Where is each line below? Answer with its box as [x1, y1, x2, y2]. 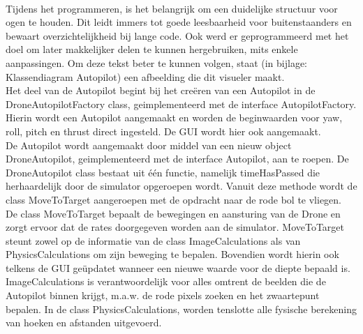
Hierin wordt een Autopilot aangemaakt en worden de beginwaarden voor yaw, [6, 110, 343, 125]
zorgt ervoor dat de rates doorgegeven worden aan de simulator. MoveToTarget [6, 220, 344, 234]
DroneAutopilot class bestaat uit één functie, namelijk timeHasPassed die [6, 165, 320, 179]
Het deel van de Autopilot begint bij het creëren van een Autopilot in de [6, 83, 316, 98]
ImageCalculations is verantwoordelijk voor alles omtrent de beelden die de [6, 274, 326, 289]
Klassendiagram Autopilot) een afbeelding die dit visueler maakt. [6, 69, 285, 84]
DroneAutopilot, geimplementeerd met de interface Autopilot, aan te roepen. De [6, 151, 349, 166]
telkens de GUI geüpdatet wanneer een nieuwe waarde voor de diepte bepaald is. [6, 260, 350, 275]
